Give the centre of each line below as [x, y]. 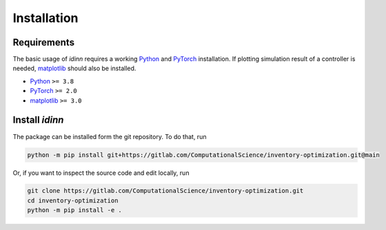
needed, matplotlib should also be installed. [74, 68]
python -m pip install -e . [74, 210]
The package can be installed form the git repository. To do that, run [110, 136]
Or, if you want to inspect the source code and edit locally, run [101, 173]
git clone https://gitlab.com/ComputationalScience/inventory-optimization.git [165, 191]
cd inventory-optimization [73, 200]
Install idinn [38, 120]
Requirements [44, 42]
